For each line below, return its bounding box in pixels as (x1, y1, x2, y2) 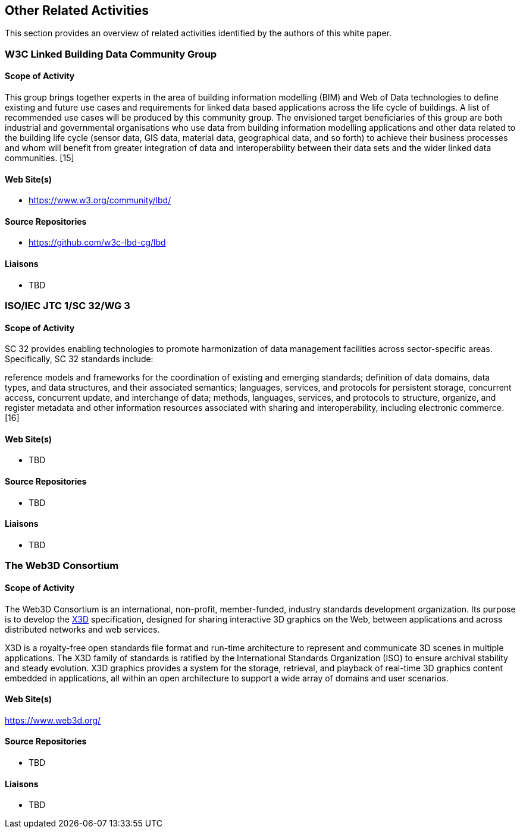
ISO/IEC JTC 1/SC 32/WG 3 (5, 300, 130, 312)
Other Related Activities (5, 3, 149, 18)
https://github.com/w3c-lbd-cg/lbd (29, 237, 166, 248)
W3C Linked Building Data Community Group (5, 48, 217, 60)
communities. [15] (5, 153, 74, 164)
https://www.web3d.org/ (5, 715, 101, 725)
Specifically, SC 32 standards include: (5, 354, 154, 364)
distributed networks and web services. (5, 624, 160, 634)
